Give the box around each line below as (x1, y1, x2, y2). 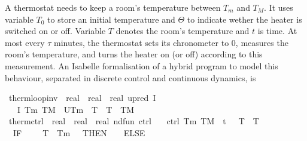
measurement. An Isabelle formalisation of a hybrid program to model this (5, 59, 278, 72)
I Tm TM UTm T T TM (17, 103, 135, 115)
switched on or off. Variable (5, 24, 106, 37)
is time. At (257, 24, 297, 37)
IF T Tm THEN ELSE (13, 126, 145, 139)
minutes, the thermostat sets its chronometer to (54, 36, 229, 48)
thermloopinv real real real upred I (8, 91, 156, 104)
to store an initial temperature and (47, 13, 175, 25)
